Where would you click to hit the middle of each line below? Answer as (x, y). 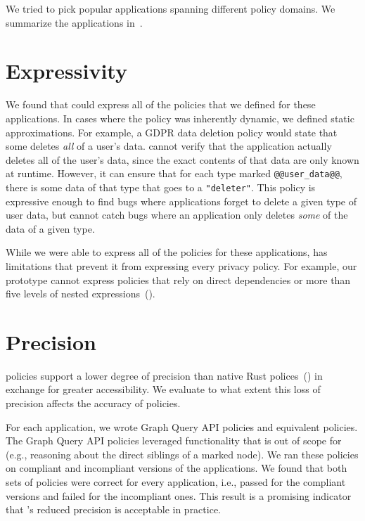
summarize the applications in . (74, 22)
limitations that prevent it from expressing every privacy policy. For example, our (181, 265)
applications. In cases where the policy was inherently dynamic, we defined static (180, 118)
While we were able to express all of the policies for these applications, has (167, 252)
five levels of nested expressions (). (81, 294)
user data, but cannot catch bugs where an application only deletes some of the (177, 215)
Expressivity (66, 71)
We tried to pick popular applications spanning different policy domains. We (171, 8)
